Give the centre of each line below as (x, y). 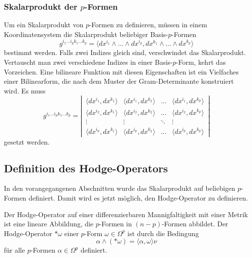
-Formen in (115, 224)
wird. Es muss (25, 90)
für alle (15, 250)
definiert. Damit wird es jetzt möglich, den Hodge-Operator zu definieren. (138, 198)
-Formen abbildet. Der (195, 224)
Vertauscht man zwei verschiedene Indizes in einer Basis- (88, 62)
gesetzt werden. (27, 141)
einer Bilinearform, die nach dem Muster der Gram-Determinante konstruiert (119, 81)
